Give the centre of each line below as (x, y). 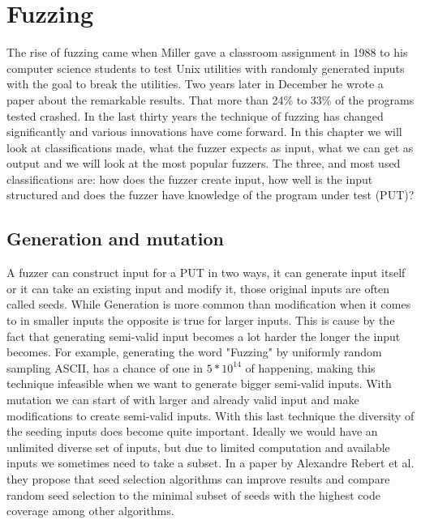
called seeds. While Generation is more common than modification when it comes (209, 304)
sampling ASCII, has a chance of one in (105, 367)
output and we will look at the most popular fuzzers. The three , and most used (204, 163)
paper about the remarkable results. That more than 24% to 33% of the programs (210, 99)
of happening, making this (310, 367)
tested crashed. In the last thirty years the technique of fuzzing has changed (195, 115)
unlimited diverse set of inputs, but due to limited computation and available (198, 447)
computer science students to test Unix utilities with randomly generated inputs (206, 68)
